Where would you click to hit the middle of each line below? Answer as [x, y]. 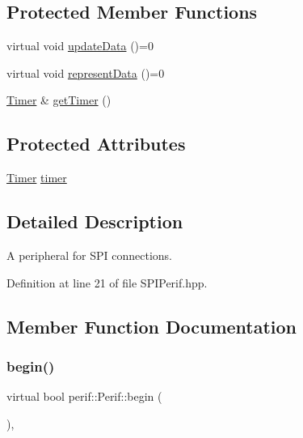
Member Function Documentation [152, 326]
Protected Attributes [96, 144]
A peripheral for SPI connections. [89, 255]
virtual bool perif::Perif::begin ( [84, 396]
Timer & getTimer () [59, 100]
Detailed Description [95, 221]
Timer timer [37, 178]
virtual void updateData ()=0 [80, 46]
